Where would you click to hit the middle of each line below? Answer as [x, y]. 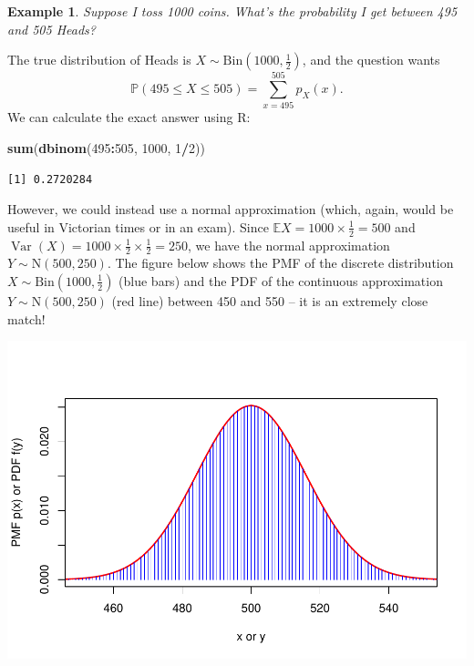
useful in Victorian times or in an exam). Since [138, 226]
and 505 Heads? [52, 29]
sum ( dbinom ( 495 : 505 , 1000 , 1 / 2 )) [106, 147]
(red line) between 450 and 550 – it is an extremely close [270, 300]
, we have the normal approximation [289, 245]
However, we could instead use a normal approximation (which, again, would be [231, 209]
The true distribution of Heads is [99, 60]
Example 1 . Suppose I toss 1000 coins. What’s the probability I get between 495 [232, 11]
